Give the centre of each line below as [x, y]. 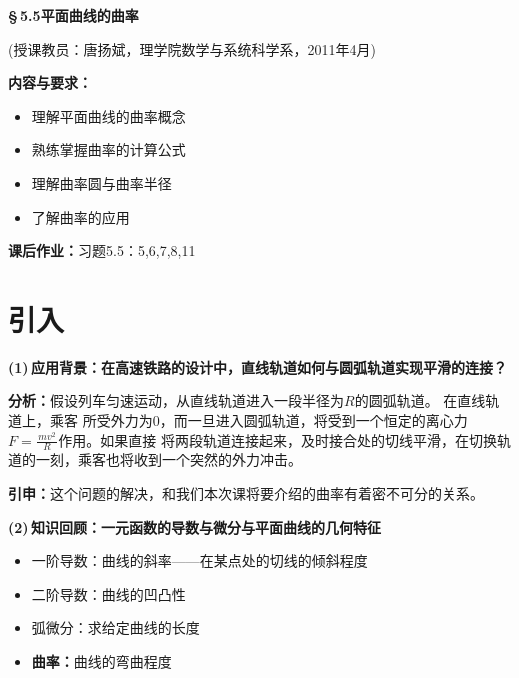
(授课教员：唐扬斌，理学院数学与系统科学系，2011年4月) [192, 48]
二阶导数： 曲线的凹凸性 [108, 593]
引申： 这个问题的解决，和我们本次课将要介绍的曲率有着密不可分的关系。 [246, 493]
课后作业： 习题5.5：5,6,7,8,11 [102, 250]
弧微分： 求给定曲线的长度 [115, 627]
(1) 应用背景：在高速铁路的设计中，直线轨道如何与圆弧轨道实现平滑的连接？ [257, 366]
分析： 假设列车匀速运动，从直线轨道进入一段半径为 [176, 400]
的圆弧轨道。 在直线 [420, 400]
